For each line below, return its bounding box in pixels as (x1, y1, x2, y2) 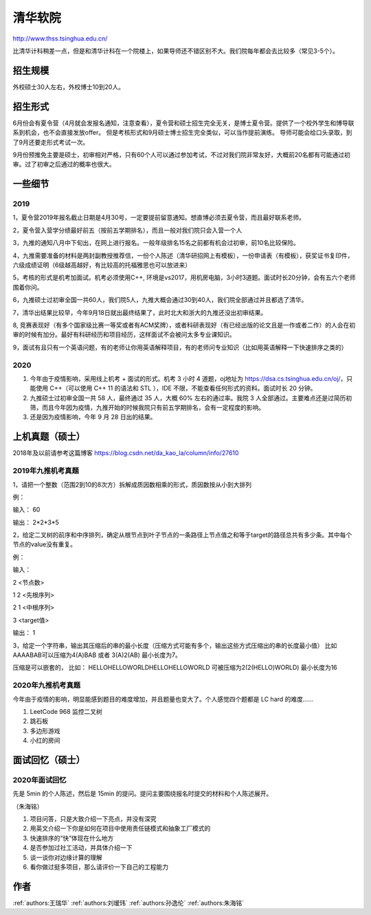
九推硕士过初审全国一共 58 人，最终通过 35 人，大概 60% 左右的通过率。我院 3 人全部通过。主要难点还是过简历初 (30, 393, 352, 402)
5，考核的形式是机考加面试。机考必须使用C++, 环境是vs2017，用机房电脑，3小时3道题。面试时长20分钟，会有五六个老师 (12, 273, 356, 281)
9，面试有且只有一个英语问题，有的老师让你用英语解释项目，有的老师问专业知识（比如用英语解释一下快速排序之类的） (12, 343, 348, 351)
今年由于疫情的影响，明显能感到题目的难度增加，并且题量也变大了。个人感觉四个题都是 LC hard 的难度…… (12, 695, 314, 703)
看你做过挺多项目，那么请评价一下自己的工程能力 (30, 862, 168, 871)
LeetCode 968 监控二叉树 (30, 707, 103, 715)
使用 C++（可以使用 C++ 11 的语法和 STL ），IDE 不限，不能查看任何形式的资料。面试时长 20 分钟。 (35, 384, 317, 393)
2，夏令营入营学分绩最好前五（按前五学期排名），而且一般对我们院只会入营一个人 (12, 226, 243, 234)
